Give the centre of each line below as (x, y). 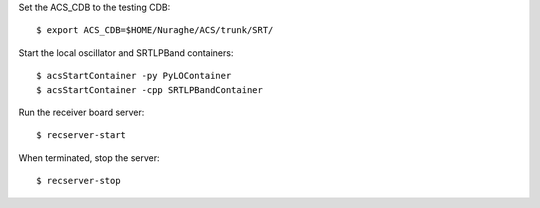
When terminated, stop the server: (89, 157)
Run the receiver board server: (81, 112)
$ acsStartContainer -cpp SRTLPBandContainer (150, 89)
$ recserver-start (81, 135)
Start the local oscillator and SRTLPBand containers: (126, 52)
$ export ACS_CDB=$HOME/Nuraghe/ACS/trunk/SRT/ (155, 30)
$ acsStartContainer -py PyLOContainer (134, 76)
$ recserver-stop (78, 181)
